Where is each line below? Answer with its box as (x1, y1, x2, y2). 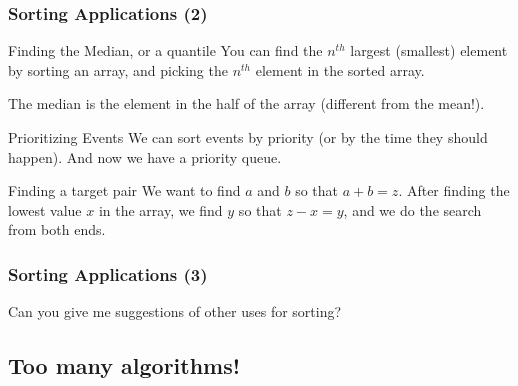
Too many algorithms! (8, 350, 241, 381)
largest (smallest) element (350, 40, 508, 61)
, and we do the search (343, 199, 482, 220)
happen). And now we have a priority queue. (8, 146, 282, 167)
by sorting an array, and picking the (8, 59, 228, 80)
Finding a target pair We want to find (8, 180, 241, 201)
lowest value (8, 199, 82, 220)
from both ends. (8, 219, 106, 240)
